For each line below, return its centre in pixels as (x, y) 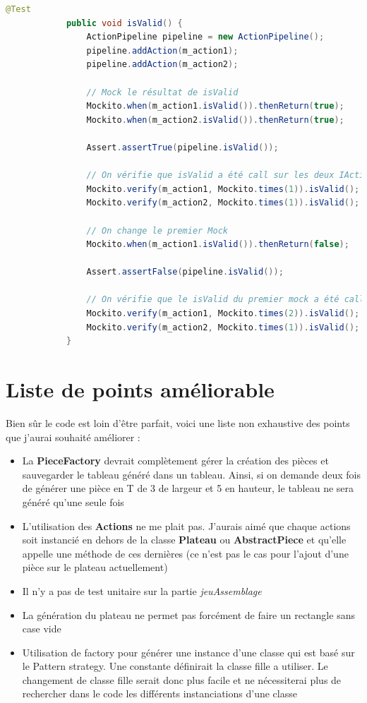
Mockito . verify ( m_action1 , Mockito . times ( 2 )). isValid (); (223, 314)
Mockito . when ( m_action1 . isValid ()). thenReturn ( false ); (218, 245)
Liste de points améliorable (140, 389)
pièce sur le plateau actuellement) (95, 567)
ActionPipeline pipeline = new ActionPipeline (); (205, 37)
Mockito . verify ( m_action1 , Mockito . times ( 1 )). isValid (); (223, 189)
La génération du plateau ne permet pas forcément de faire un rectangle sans (188, 614)
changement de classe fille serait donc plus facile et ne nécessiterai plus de (182, 679)
